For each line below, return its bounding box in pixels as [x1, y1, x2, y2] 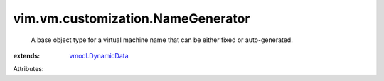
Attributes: [13, 65, 44, 73]
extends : [13, 51, 41, 60]
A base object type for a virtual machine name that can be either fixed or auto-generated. [31, 36, 293, 44]
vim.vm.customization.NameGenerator [13, 11, 250, 26]
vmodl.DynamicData [69, 51, 129, 60]
